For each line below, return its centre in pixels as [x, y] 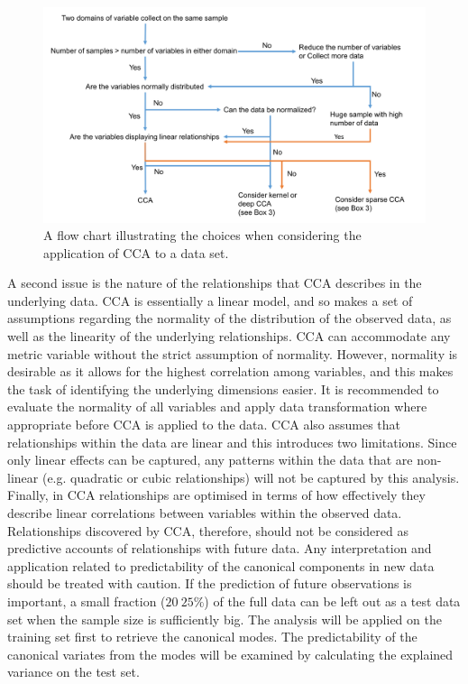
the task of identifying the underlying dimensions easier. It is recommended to [223, 388]
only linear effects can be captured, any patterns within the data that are [210, 460]
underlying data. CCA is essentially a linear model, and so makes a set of [210, 300]
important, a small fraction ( [87, 601]
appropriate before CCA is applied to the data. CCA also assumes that [204, 425]
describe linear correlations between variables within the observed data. [205, 513]
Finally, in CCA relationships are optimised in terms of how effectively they [216, 495]
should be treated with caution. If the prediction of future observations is [210, 583]
